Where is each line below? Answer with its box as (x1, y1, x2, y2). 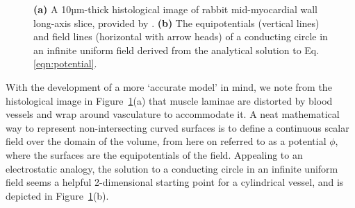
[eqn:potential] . (33, 56, 97, 71)
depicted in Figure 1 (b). (6, 188, 109, 202)
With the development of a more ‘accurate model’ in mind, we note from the (6, 79, 332, 94)
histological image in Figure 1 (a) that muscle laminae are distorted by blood (6, 93, 333, 107)
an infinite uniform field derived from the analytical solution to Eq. (33, 42, 320, 57)
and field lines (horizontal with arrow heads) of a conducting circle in (33, 29, 328, 44)
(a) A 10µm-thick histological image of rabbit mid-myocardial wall (33, 2, 317, 16)
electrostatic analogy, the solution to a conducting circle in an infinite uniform (6, 161, 338, 175)
